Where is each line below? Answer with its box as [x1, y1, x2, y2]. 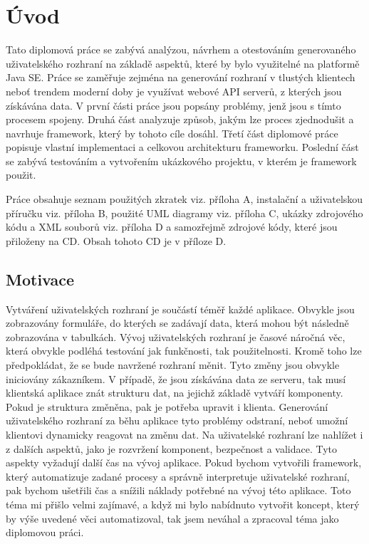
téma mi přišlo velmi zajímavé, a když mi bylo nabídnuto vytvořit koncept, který [6, 496, 360, 511]
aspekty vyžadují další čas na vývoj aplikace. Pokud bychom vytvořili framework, [6, 455, 362, 470]
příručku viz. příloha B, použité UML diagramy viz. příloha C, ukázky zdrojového [6, 205, 363, 220]
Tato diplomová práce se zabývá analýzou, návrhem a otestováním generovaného [6, 42, 356, 57]
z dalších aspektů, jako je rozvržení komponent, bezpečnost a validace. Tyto [6, 441, 338, 456]
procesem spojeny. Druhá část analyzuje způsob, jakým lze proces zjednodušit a [6, 112, 354, 127]
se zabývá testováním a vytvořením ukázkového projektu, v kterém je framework [6, 153, 357, 168]
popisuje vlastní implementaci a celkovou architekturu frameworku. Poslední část [6, 140, 359, 155]
